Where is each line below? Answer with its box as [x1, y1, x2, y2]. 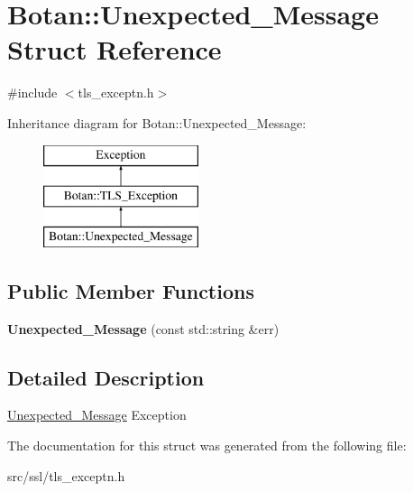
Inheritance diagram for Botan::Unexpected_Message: [7, 113, 307, 132]
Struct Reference [7, 31, 222, 68]
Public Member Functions [7, 276, 254, 304]
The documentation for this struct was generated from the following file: [7, 436, 407, 455]
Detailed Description [7, 363, 205, 391]
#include [7, 83, 58, 102]
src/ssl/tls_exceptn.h [7, 466, 125, 485]
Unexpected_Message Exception [7, 405, 187, 424]
